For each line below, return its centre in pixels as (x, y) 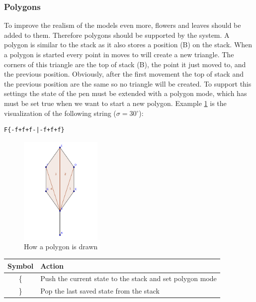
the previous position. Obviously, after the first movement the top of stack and (124, 74)
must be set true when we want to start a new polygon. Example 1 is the (115, 103)
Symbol (21, 265)
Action (52, 265)
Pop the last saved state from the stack (100, 291)
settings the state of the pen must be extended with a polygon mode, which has (126, 93)
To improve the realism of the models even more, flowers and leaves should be (123, 25)
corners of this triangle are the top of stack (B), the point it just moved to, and (125, 64)
